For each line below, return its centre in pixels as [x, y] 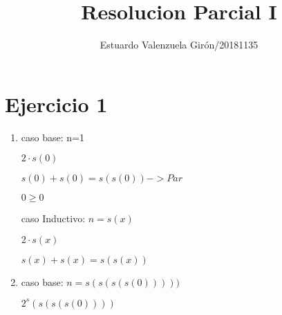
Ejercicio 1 [56, 103]
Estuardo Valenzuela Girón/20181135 [179, 45]
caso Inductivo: [53, 218]
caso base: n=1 [53, 137]
